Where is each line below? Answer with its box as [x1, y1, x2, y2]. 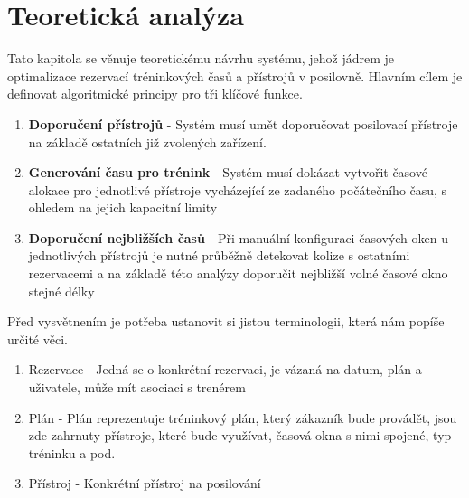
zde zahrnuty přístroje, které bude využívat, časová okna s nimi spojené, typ [28, 426, 452, 445]
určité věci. [7, 329, 68, 348]
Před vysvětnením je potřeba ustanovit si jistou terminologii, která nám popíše [7, 312, 445, 331]
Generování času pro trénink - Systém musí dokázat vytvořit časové [28, 163, 427, 182]
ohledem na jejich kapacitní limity [28, 198, 218, 217]
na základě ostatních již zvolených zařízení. [28, 132, 267, 151]
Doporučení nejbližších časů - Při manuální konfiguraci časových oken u [28, 228, 449, 247]
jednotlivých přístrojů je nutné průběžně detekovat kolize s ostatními [28, 246, 410, 265]
